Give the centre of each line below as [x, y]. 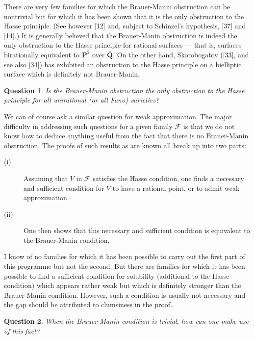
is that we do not [209, 126]
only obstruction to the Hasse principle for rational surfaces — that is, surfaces [123, 45]
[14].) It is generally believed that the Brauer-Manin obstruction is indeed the [121, 35]
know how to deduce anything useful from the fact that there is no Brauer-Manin [126, 136]
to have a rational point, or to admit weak [176, 188]
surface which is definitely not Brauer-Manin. [72, 74]
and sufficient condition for [64, 188]
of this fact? [22, 330]
